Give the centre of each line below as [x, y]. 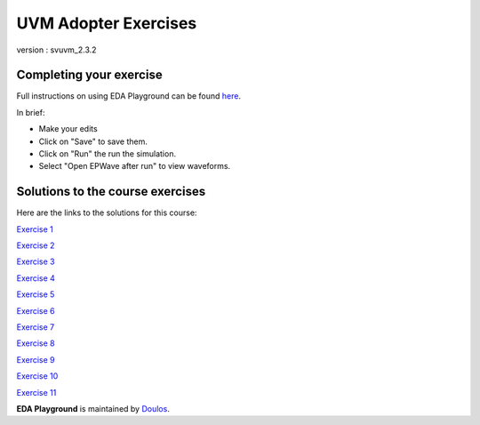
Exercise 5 [36, 294]
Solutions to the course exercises [111, 192]
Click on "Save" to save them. [93, 141]
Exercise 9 [36, 359]
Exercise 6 [36, 310]
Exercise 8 [36, 343]
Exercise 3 [36, 261]
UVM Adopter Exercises [107, 23]
